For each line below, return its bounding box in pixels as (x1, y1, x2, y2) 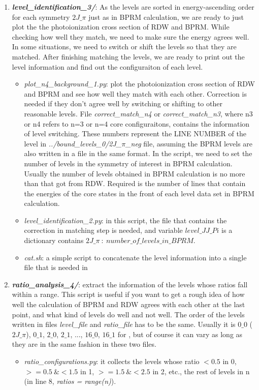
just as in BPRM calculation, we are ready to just (88, 11, 244, 22)
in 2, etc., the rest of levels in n (152, 366, 250, 376)
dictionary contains (24, 235, 84, 246)
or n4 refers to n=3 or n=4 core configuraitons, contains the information (24, 118, 250, 129)
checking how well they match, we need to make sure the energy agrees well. (12, 31, 249, 42)
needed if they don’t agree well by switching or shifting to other (24, 98, 222, 109)
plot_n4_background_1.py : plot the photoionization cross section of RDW (24, 78, 255, 89)
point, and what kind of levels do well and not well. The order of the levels (12, 309, 245, 319)
